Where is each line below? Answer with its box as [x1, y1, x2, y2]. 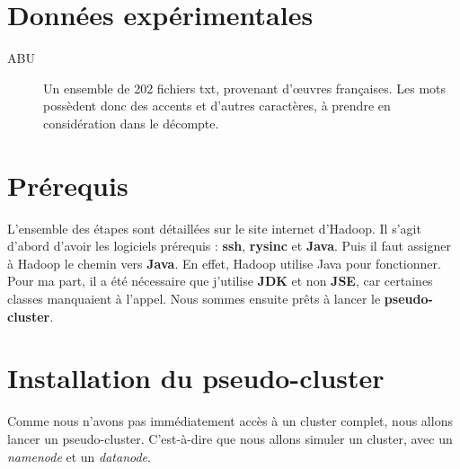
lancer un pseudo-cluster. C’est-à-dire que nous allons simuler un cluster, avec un [7, 429, 453, 447]
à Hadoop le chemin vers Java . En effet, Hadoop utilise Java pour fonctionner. [7, 253, 441, 272]
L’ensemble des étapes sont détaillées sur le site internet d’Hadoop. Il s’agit [7, 218, 421, 237]
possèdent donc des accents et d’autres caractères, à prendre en [43, 96, 391, 115]
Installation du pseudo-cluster [7, 359, 385, 396]
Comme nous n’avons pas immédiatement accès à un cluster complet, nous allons [7, 411, 453, 430]
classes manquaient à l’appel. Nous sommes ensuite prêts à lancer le [7, 289, 381, 307]
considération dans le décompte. [43, 113, 219, 132]
